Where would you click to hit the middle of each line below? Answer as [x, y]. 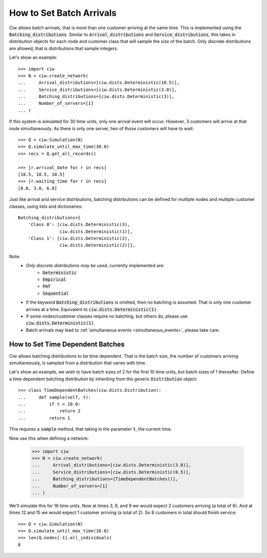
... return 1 [44, 418]
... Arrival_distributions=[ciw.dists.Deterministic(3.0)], [111, 465]
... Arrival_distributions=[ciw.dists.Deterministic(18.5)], [99, 83]
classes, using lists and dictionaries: [46, 206]
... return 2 [49, 411]
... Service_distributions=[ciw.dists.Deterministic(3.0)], [98, 90]
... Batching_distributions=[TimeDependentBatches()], [105, 479]
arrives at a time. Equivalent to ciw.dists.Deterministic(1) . [92, 309]
